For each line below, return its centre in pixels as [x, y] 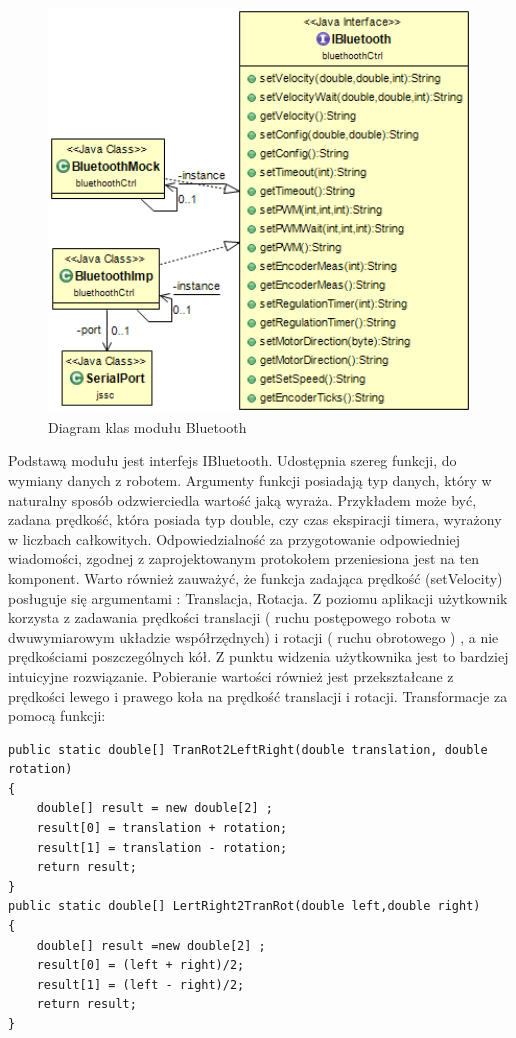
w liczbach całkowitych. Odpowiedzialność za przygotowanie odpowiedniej [234, 538]
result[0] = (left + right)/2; [140, 965]
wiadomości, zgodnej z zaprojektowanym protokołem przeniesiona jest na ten [243, 558]
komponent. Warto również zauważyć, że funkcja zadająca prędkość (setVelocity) [255, 577]
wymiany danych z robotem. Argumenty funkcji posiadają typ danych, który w [250, 479]
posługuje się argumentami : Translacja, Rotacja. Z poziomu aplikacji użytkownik [258, 597]
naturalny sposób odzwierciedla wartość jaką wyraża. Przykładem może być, [242, 499]
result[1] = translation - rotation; [162, 847]
